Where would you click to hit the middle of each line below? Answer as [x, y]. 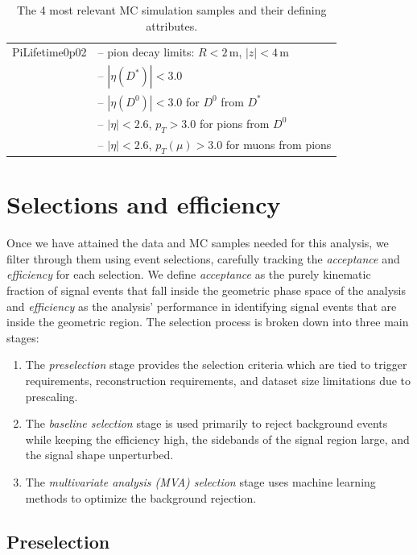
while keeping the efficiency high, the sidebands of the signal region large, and [217, 439]
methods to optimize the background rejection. [141, 497]
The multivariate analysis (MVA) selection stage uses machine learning [200, 481]
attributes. [172, 25]
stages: [23, 337]
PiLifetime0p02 [50, 52]
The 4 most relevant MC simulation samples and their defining [171, 10]
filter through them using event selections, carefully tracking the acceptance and [203, 258]
